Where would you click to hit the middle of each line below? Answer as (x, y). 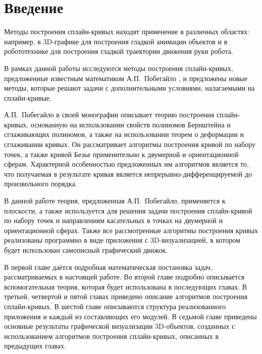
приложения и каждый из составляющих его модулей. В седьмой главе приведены (130, 316)
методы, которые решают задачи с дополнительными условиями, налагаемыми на (129, 88)
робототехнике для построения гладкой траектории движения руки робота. (119, 51)
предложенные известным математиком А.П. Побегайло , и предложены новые (126, 78)
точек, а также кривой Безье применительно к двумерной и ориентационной (121, 154)
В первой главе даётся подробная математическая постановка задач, (108, 267)
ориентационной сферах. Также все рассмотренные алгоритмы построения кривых (131, 230)
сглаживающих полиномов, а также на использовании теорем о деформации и (124, 134)
